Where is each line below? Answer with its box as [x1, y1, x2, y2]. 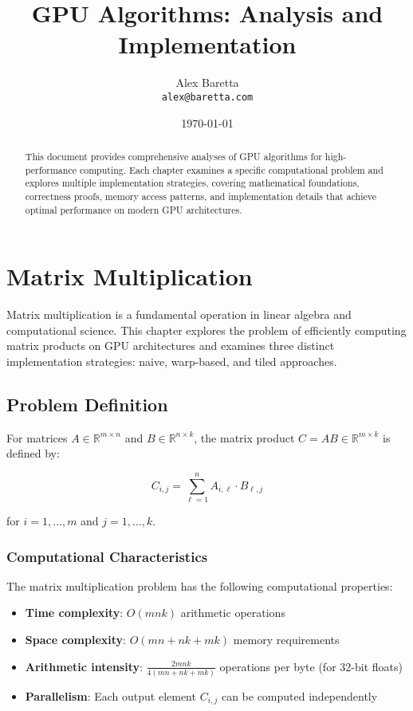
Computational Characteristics [6, 546, 208, 566]
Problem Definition [6, 391, 168, 416]
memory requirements [233, 631, 340, 648]
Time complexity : [25, 604, 124, 621]
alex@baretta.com [161, 91, 254, 103]
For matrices [6, 429, 68, 446]
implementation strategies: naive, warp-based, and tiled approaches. [6, 352, 337, 369]
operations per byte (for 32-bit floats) [219, 658, 403, 674]
